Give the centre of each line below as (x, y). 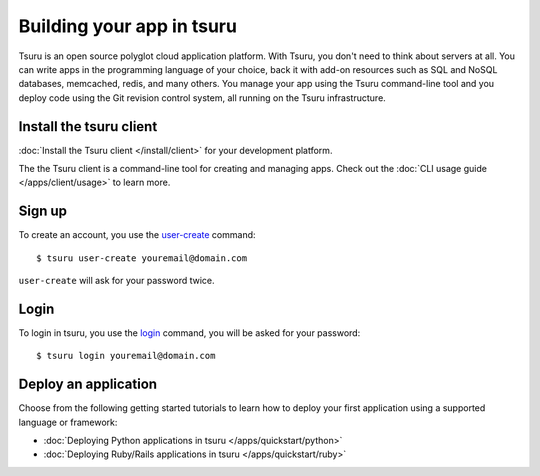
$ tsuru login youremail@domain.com (126, 356)
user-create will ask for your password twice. (116, 281)
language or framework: (68, 422)
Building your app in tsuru (127, 26)
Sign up (43, 211)
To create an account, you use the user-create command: (137, 235)
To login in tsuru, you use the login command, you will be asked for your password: (189, 333)
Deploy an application (88, 384)
